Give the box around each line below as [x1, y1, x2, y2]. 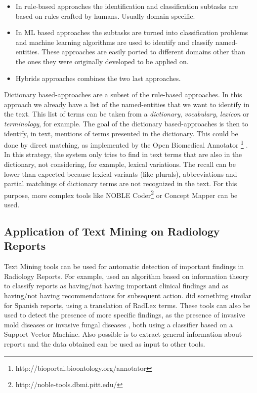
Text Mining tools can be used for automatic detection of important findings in [4, 261, 244, 272]
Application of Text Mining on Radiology [4, 223, 220, 238]
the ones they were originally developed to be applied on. [15, 56, 189, 66]
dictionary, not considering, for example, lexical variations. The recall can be [4, 158, 236, 169]
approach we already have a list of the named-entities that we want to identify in [4, 99, 250, 109]
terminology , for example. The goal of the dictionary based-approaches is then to [4, 118, 249, 128]
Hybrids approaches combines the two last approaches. [15, 73, 181, 83]
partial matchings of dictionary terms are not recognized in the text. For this [4, 178, 237, 189]
